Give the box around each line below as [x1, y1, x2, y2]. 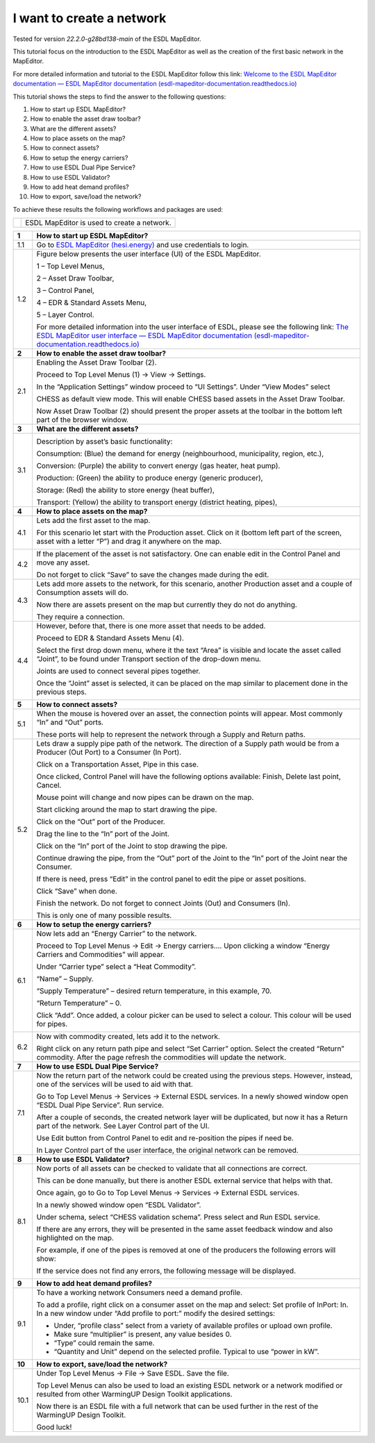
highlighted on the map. [36, 1233, 114, 1243]
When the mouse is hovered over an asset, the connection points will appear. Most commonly [36, 709, 343, 719]
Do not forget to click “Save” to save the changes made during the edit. [36, 570, 269, 580]
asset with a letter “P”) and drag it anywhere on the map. [36, 537, 222, 547]
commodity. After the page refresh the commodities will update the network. [36, 1053, 286, 1062]
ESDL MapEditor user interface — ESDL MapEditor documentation [36, 331, 253, 340]
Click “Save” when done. [36, 886, 117, 896]
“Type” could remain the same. [53, 1338, 155, 1348]
